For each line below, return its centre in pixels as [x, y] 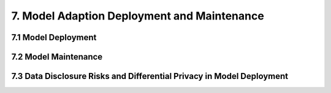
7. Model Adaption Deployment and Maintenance [138, 16]
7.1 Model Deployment [54, 37]
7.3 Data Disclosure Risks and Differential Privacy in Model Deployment [150, 76]
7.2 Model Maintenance [57, 57]
